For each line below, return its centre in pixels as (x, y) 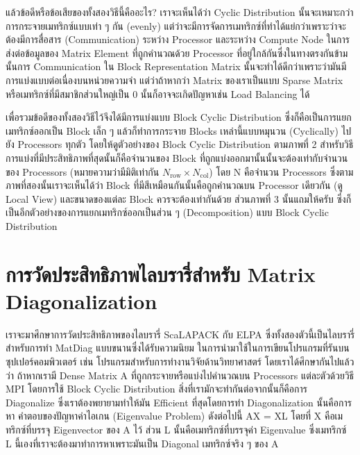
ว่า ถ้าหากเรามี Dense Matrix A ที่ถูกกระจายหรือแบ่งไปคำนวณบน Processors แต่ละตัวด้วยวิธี (180, 375)
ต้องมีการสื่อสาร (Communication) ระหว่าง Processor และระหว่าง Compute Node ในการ (178, 39)
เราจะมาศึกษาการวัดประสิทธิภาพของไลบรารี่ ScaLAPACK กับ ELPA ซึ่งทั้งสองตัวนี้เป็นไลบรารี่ (180, 334)
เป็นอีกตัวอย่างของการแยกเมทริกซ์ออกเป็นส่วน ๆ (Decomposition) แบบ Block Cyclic (167, 212)
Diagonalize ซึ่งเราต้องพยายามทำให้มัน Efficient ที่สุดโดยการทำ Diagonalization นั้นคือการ (179, 402)
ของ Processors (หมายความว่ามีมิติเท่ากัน (83, 171)
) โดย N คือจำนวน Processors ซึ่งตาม (281, 171)
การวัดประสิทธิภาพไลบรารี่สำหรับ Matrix (161, 273)
